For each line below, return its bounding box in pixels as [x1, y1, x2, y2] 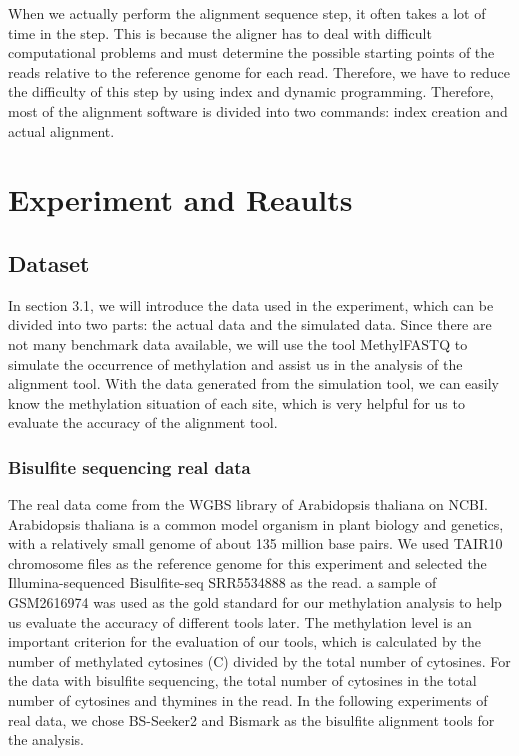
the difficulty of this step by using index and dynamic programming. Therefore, [8, 81, 494, 102]
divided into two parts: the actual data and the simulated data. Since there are [8, 314, 492, 335]
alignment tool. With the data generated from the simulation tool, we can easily [8, 373, 500, 394]
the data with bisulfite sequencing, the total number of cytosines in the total [8, 670, 477, 691]
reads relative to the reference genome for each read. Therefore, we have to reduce [8, 61, 511, 82]
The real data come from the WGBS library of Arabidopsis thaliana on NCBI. [8, 494, 488, 515]
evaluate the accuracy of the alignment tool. [8, 412, 278, 433]
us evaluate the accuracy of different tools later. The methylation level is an [8, 611, 472, 632]
